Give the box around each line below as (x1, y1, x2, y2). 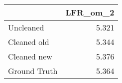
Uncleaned (8, 21, 44, 33)
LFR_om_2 (65, 6, 115, 18)
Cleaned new (8, 50, 52, 62)
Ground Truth (8, 65, 58, 76)
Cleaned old (8, 36, 49, 47)
